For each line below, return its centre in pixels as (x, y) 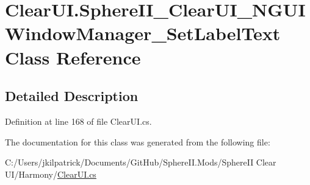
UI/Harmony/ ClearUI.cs (51, 174)
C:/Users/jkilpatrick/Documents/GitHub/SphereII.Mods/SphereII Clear (141, 162)
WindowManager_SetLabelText (143, 33)
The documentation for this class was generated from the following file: (138, 141)
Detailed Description (72, 96)
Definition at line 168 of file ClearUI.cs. (78, 121)
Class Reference (73, 57)
